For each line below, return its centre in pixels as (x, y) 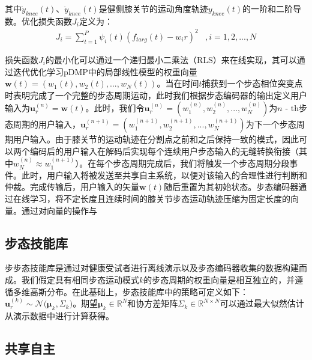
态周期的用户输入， (43, 124)
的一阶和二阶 (268, 8)
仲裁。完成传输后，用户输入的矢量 (72, 187)
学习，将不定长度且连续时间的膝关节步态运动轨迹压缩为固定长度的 (160, 199)
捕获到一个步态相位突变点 (252, 83)
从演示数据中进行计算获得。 (59, 316)
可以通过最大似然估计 (262, 303)
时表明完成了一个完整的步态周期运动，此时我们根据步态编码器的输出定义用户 (156, 95)
